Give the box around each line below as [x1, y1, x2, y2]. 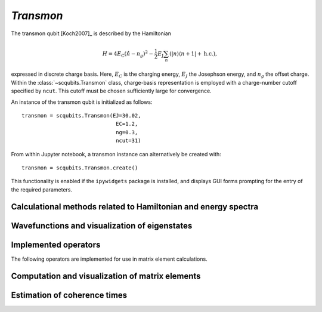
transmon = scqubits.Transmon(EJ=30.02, [21, 112, 141, 119]
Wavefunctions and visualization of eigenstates [11, 221, 193, 231]
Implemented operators [11, 239, 101, 250]
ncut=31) [115, 137, 141, 144]
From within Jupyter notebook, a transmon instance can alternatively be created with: [11, 150, 222, 157]
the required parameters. [11, 186, 73, 193]
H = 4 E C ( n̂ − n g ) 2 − [102, 50, 154, 58]
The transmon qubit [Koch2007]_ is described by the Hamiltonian [11, 30, 171, 37]
